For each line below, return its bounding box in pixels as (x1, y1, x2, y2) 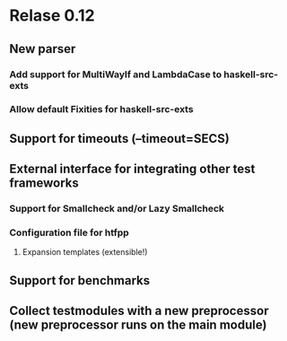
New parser (9, 41, 76, 57)
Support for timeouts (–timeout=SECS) (9, 131, 230, 146)
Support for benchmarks (9, 273, 151, 288)
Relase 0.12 (9, 5, 96, 26)
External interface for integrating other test (9, 162, 256, 177)
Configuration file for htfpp (9, 226, 130, 239)
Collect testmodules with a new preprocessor (9, 303, 269, 319)
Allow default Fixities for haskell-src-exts (9, 103, 195, 116)
